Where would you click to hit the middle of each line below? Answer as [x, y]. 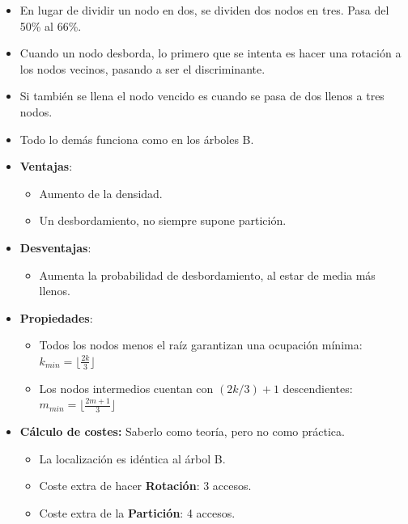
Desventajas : [55, 247]
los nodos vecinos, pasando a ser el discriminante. [142, 68]
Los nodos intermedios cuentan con [126, 388]
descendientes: [318, 388]
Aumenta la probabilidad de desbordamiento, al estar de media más [207, 275]
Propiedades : [56, 317]
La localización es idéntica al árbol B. [132, 458]
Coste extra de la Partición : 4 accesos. [137, 512]
